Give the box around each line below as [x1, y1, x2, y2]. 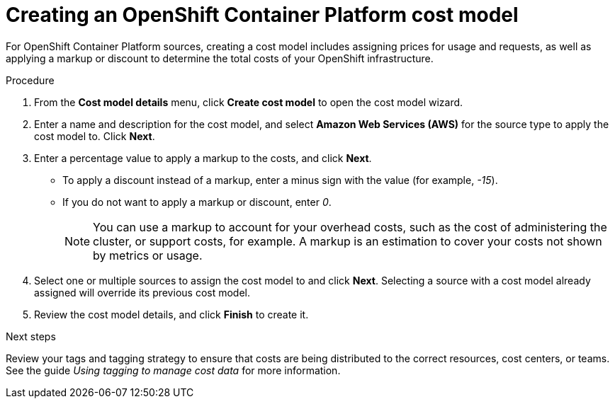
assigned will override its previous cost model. [34, 286, 250, 299]
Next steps [6, 330, 56, 342]
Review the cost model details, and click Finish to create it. [34, 308, 309, 321]
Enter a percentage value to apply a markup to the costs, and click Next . [34, 151, 372, 164]
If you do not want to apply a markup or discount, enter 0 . [62, 195, 332, 208]
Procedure [6, 74, 55, 86]
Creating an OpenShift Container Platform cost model [6, 3, 519, 27]
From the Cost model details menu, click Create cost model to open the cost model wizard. [34, 96, 463, 108]
